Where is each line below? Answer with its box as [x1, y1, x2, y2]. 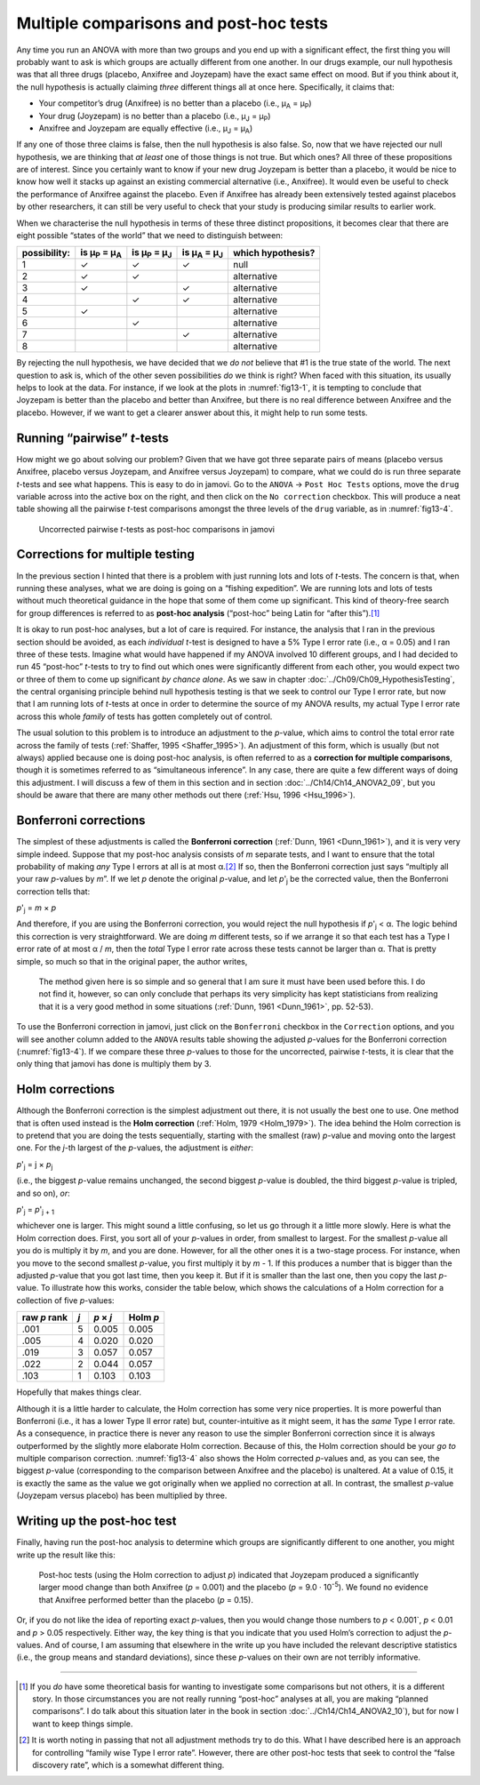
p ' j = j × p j [16, 1158, 53, 1172]
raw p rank [21, 1311, 68, 1324]
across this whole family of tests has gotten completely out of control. [16, 711, 273, 722]
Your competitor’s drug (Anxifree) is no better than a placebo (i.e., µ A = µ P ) [38, 98, 312, 110]
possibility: [21, 246, 71, 259]
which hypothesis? [232, 246, 316, 259]
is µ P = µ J [132, 246, 172, 260]
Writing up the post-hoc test [16, 1514, 177, 1529]
